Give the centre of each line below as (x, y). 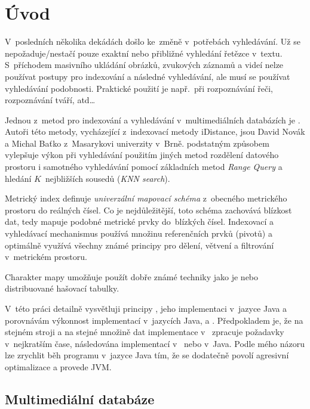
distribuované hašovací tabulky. (62, 288)
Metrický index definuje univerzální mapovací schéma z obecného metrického (146, 198)
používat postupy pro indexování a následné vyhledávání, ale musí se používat (148, 76)
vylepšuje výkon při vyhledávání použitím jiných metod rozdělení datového (142, 155)
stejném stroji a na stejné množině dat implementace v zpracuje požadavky (145, 332)
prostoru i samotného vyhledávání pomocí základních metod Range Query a (144, 167)
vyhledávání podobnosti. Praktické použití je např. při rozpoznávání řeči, (139, 88)
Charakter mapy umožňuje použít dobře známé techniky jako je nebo (132, 276)
